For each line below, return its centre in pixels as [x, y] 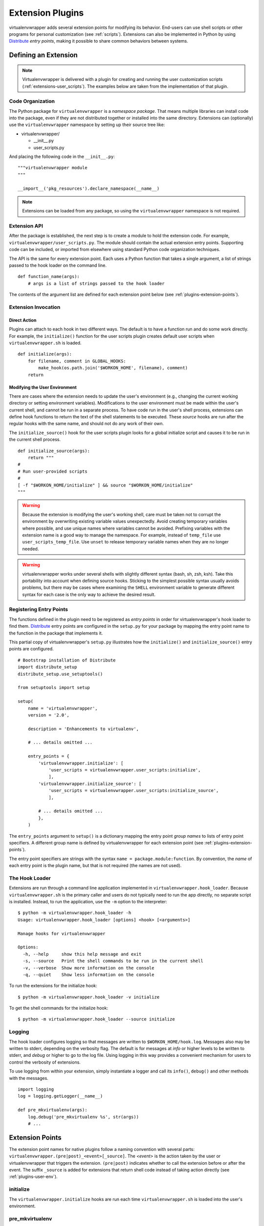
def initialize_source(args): [54, 451]
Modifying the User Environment [43, 387]
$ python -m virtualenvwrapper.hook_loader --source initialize [97, 1019]
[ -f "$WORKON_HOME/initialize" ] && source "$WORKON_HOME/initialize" [105, 485]
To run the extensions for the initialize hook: [53, 986]
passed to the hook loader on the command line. [58, 265]
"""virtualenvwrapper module [53, 168]
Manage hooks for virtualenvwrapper [62, 933]
